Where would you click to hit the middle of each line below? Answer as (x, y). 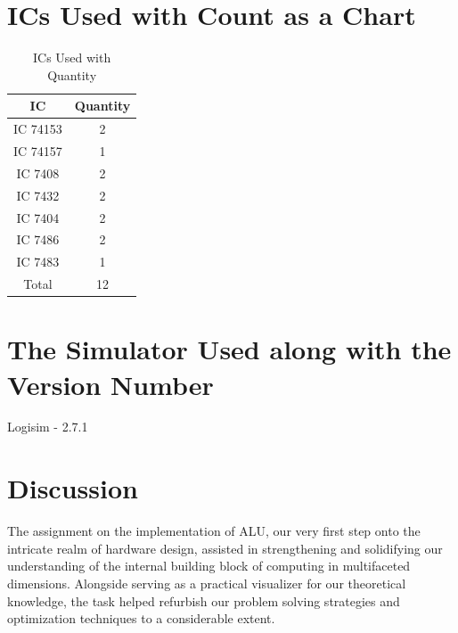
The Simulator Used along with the (229, 349)
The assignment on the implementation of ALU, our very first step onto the (214, 531)
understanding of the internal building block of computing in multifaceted (209, 566)
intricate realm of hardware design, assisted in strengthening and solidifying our (225, 548)
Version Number (110, 384)
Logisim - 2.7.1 (48, 427)
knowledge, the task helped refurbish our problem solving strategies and (204, 600)
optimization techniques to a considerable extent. (141, 618)
